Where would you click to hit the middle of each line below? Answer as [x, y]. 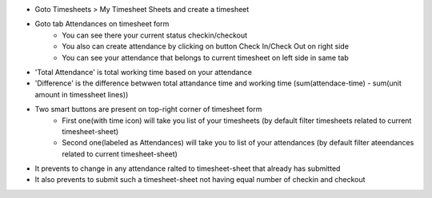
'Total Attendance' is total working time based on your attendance [143, 72]
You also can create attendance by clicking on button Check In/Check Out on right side [206, 46]
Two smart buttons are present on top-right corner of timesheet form [148, 109]
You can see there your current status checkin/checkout [155, 35]
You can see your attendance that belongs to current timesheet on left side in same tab [205, 57]
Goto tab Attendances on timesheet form [102, 24]
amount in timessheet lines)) [82, 94]
